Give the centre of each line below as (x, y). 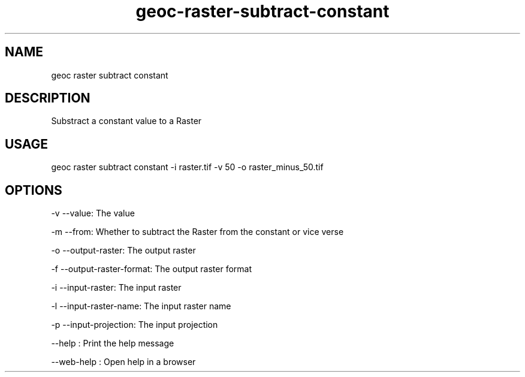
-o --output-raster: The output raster (123, 251)
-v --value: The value (93, 213)
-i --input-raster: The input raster (116, 288)
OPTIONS (34, 190)
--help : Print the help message (113, 343)
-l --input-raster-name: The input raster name (141, 306)
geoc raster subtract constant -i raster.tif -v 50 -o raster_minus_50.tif (187, 167)
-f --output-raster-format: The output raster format (152, 269)
